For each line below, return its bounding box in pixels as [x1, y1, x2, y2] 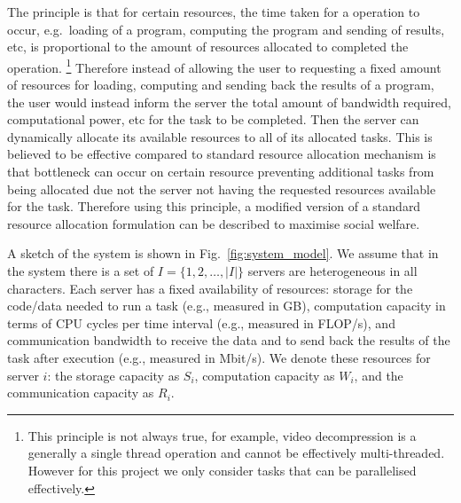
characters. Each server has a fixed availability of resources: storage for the [7, 279, 413, 297]
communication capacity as [7, 383, 154, 402]
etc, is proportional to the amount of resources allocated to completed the [7, 37, 409, 56]
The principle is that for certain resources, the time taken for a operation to [7, 3, 420, 20]
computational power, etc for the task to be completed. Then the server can [7, 110, 419, 129]
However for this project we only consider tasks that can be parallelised [27, 460, 417, 479]
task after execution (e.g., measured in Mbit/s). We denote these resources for [7, 348, 431, 366]
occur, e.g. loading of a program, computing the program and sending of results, [7, 20, 445, 38]
